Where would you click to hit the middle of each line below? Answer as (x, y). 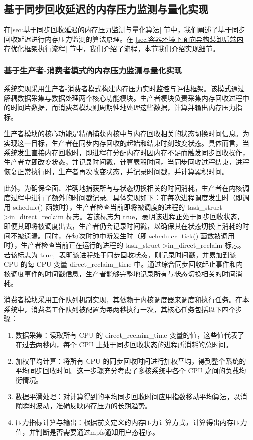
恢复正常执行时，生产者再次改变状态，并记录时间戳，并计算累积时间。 (116, 171)
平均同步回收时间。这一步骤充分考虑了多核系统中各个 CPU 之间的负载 (127, 370)
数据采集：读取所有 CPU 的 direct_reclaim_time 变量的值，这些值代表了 (130, 335)
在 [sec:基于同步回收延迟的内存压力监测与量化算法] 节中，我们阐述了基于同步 (125, 29)
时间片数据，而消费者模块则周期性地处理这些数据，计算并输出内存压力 (123, 107)
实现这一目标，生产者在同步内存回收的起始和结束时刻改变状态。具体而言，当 (126, 143)
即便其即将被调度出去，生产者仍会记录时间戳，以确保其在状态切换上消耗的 (123, 226)
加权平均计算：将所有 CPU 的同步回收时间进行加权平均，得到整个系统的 (131, 361)
